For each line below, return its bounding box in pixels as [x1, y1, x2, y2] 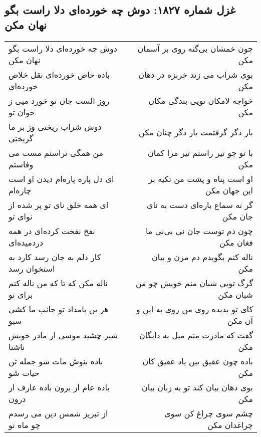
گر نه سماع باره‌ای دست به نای [146, 198, 253, 210]
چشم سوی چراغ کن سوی [164, 407, 253, 419]
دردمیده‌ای [9, 236, 44, 248]
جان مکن [222, 210, 253, 222]
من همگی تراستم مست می [9, 146, 103, 158]
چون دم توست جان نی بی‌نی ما [145, 225, 253, 237]
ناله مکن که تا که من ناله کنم [9, 277, 108, 289]
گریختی [9, 132, 34, 144]
